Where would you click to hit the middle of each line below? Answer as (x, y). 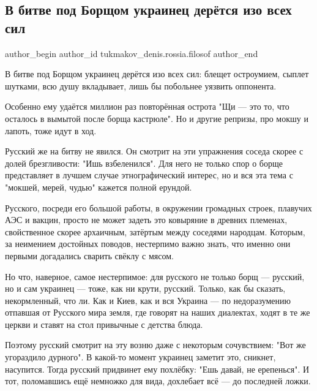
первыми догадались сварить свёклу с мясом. (89, 255)
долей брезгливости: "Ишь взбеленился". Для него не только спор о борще (144, 163)
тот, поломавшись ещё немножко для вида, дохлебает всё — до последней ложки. (158, 381)
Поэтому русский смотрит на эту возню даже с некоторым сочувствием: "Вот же (155, 345)
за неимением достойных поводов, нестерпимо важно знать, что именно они (148, 244)
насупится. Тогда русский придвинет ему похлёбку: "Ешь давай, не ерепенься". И (157, 369)
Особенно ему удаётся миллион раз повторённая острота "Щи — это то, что (147, 106)
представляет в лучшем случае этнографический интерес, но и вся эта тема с (149, 175)
